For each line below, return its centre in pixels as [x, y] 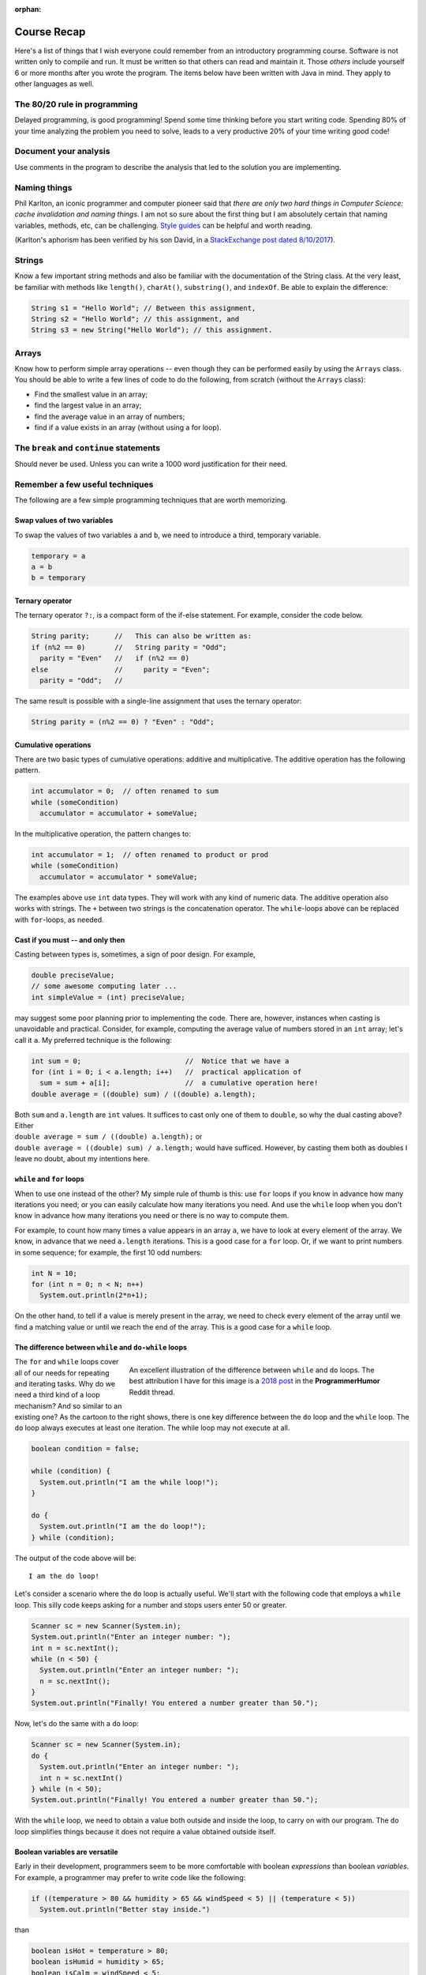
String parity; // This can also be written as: [142, 636]
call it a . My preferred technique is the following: [93, 1040]
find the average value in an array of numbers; [110, 416]
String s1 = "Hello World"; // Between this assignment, [144, 308]
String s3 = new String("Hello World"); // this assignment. [152, 330]
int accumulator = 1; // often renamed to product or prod [150, 855]
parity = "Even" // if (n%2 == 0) [114, 658]
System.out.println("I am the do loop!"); [123, 1526]
